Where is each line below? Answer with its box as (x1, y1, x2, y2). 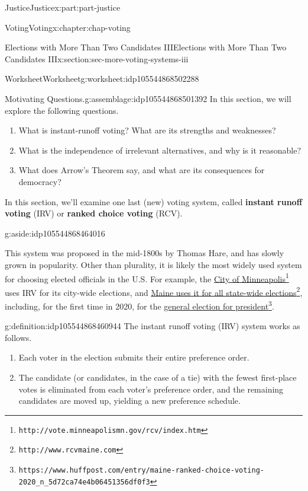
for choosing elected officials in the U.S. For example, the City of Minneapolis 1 (5, 270, 289, 285)
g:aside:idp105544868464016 (5, 227, 105, 239)
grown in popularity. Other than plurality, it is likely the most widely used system (5, 258, 302, 270)
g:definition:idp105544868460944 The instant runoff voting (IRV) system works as (5, 320, 300, 332)
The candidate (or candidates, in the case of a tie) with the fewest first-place (18, 371, 297, 384)
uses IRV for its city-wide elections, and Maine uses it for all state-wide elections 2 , (5, 284, 303, 298)
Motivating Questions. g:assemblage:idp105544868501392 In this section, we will (5, 92, 291, 104)
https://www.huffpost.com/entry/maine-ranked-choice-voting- (18, 466, 265, 475)
